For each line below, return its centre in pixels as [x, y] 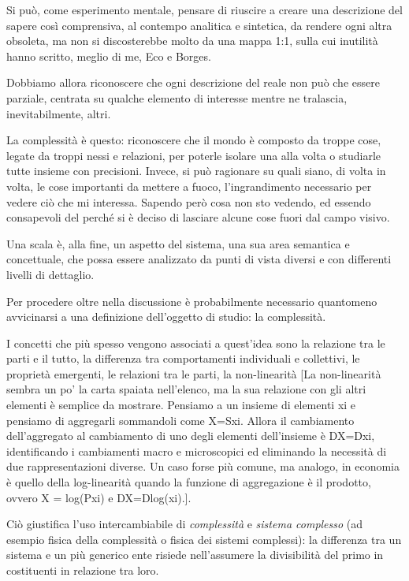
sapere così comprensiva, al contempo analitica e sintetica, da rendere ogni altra [199, 25]
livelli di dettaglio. [50, 274]
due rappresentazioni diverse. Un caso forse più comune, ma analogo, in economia [203, 466]
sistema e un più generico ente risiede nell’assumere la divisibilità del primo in [195, 555]
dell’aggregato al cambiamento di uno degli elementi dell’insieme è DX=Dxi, [191, 436]
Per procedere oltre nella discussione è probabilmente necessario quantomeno [192, 301]
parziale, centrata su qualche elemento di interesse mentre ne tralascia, [177, 97]
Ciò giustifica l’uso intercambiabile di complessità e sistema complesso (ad [185, 524]
